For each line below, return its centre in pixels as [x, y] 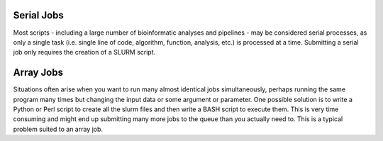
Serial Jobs [38, 15]
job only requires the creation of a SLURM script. [84, 52]
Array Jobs [38, 73]
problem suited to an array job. [58, 129]
